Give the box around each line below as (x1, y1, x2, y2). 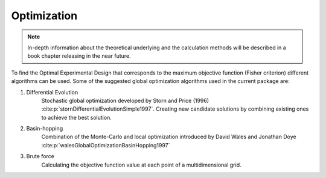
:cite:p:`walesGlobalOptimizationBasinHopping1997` (41, 141, 170, 149)
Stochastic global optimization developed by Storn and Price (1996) (41, 97, 209, 104)
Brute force (26, 153, 54, 160)
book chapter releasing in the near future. (27, 52, 131, 60)
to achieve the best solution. (41, 114, 112, 121)
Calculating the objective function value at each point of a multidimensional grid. (41, 161, 241, 168)
